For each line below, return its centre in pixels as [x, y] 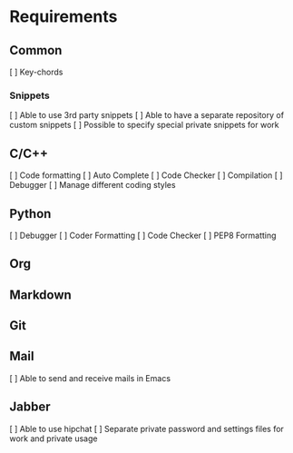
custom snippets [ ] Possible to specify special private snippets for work [144, 125]
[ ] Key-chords [36, 72]
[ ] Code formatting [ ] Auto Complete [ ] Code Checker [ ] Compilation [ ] [146, 175]
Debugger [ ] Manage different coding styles [93, 185]
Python [30, 214]
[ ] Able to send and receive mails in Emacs [90, 378]
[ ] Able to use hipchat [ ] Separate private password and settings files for [146, 428]
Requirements [63, 17]
